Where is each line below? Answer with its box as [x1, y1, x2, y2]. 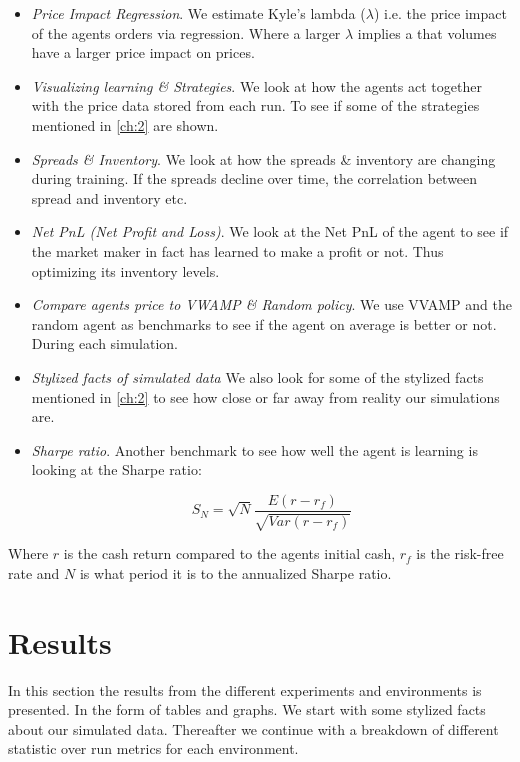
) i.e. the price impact [373, 3, 507, 23]
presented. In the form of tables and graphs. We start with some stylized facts [8, 699, 486, 720]
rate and [8, 562, 60, 583]
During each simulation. [31, 333, 178, 354]
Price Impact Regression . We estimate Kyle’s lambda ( [31, 3, 366, 23]
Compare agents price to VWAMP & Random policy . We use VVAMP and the [31, 294, 512, 315]
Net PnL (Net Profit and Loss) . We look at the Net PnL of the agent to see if [31, 221, 509, 242]
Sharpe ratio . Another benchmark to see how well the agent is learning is [31, 439, 478, 460]
